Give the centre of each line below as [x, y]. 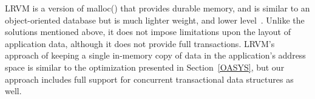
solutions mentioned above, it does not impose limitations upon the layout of [148, 32]
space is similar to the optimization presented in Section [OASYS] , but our [145, 67]
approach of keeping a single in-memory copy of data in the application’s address [155, 55]
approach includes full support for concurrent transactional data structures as [149, 79]
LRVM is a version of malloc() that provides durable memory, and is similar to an [157, 8]
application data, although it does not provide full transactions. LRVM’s [140, 43]
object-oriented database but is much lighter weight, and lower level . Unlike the [155, 20]
